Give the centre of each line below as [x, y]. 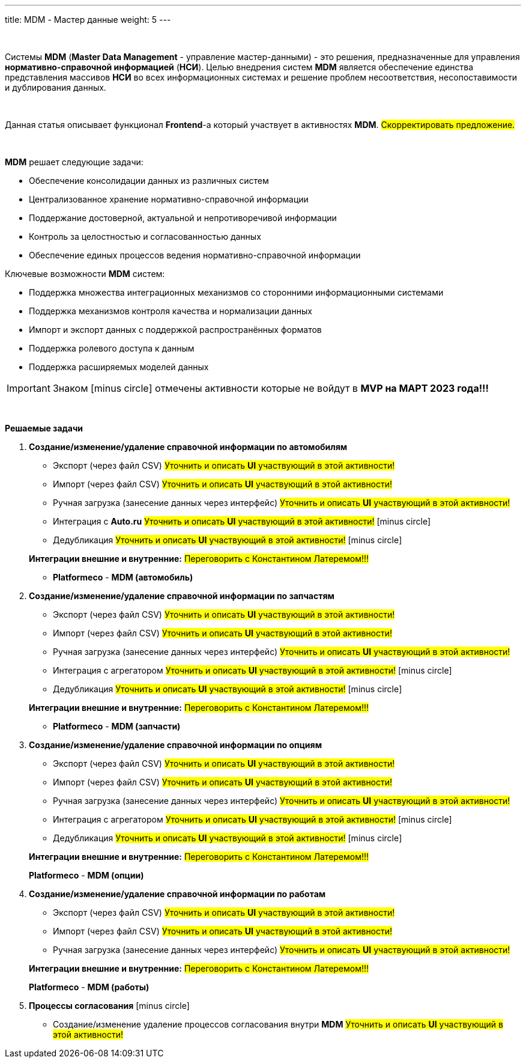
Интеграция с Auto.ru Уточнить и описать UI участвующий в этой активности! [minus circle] [242, 521]
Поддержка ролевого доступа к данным [112, 348]
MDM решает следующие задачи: [74, 162]
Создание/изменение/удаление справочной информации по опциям [175, 745]
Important [29, 388]
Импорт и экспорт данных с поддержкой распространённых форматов [175, 330]
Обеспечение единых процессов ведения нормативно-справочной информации [195, 255]
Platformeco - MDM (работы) [89, 987]
